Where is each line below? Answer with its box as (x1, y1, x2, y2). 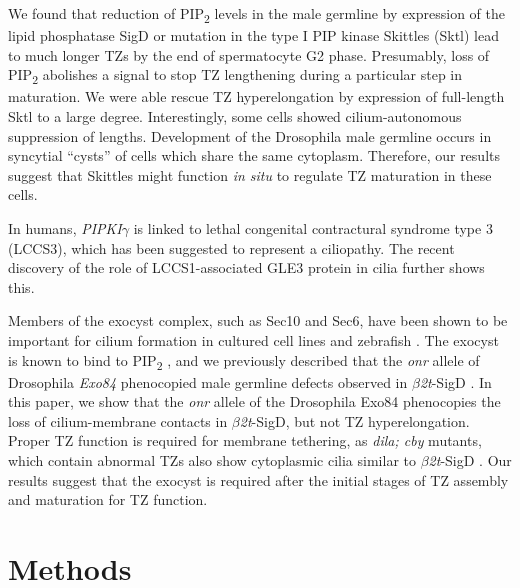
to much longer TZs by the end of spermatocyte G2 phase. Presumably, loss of (8, 44, 490, 65)
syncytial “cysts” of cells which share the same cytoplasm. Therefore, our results (8, 145, 500, 166)
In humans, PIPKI (8, 218, 122, 238)
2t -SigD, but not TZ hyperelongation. (239, 410, 470, 431)
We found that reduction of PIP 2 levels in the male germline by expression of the (8, 3, 505, 26)
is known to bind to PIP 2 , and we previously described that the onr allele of (8, 349, 480, 373)
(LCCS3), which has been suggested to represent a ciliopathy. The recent (8, 237, 455, 258)
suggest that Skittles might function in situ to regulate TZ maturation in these (8, 164, 492, 185)
